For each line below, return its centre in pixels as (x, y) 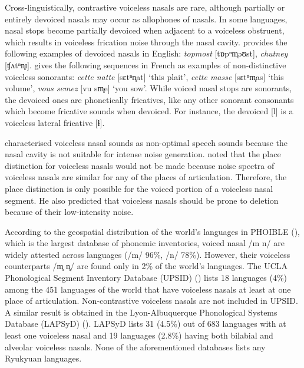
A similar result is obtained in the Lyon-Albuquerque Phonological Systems (141, 312)
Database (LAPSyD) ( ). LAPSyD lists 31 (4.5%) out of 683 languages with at (146, 324)
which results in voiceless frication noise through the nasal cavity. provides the (146, 42)
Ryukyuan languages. (43, 358)
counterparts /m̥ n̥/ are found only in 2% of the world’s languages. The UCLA (146, 266)
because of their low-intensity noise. (69, 212)
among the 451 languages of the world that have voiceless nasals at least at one (148, 289)
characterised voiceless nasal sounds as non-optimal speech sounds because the (146, 142)
